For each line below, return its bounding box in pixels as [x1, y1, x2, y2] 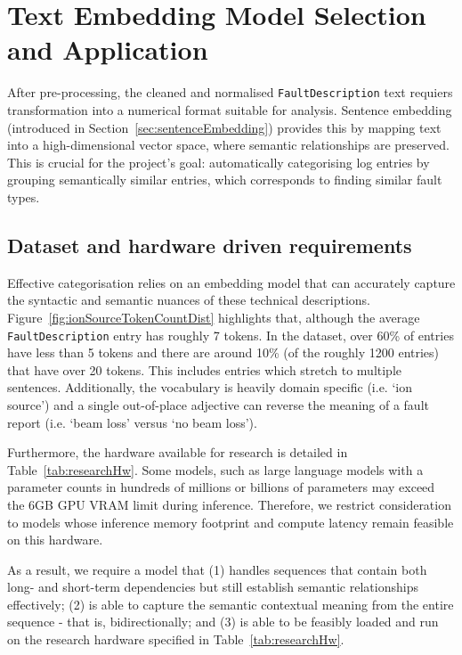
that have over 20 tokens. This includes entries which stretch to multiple [7, 360, 402, 379]
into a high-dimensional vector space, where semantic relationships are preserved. [7, 135, 450, 154]
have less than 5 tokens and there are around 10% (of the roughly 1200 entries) [7, 343, 440, 362]
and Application [7, 31, 208, 68]
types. [7, 187, 40, 206]
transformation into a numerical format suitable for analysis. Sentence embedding [7, 100, 452, 119]
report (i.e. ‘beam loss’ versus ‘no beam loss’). [7, 413, 257, 431]
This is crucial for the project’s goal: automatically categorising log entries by [7, 152, 430, 171]
